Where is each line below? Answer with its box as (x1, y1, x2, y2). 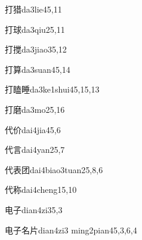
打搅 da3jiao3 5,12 (5, 43, 67, 56)
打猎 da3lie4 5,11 (5, 3, 62, 15)
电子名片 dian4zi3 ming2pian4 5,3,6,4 (5, 223, 137, 236)
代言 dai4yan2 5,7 (5, 143, 65, 156)
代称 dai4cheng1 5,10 (5, 183, 77, 196)
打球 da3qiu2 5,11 (5, 23, 65, 35)
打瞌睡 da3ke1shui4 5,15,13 (5, 83, 100, 96)
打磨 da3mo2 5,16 (5, 103, 65, 115)
